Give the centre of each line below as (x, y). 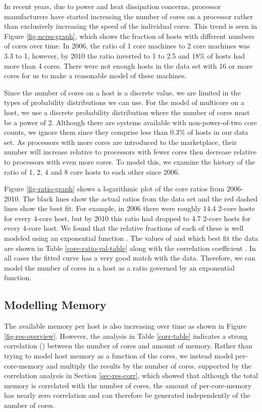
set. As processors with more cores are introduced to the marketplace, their (121, 142)
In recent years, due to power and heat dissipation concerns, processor (113, 6)
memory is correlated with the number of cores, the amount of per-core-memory (128, 385)
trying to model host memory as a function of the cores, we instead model (119, 356)
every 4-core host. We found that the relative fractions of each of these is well (124, 228)
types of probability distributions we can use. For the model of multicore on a (124, 102)
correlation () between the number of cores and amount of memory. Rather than (128, 346)
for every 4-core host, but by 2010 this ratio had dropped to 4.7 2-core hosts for (127, 218)
